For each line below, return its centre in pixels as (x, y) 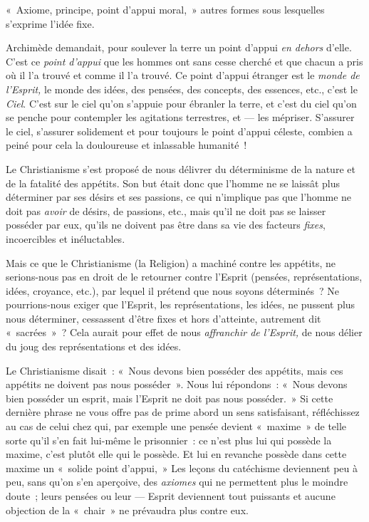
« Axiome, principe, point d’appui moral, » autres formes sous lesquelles (165, 9)
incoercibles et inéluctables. (66, 238)
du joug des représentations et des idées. (94, 346)
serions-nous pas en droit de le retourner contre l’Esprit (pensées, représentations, (184, 277)
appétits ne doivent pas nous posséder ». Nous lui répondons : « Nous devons (177, 384)
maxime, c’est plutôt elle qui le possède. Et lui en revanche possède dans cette (176, 454)
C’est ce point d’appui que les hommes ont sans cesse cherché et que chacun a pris (184, 61)
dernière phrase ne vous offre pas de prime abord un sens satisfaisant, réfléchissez (183, 412)
